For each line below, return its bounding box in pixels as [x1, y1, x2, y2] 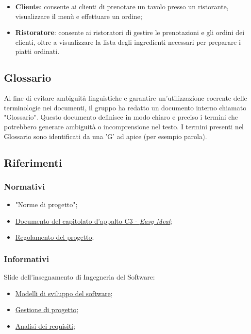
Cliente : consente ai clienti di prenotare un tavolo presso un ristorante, [15, 1, 229, 11]
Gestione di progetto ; [15, 304, 79, 315]
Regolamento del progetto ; [15, 232, 94, 242]
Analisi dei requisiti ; [15, 320, 75, 331]
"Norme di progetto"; [15, 199, 78, 210]
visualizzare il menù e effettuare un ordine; [15, 11, 142, 21]
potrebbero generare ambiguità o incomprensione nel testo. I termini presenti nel [4, 121, 244, 131]
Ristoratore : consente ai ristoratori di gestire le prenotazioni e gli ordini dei [15, 27, 245, 37]
